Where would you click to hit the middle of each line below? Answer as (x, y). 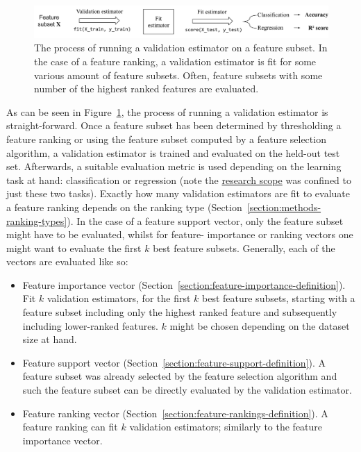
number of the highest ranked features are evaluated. (146, 89)
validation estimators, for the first (119, 298)
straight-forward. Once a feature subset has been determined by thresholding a (174, 125)
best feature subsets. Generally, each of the (244, 248)
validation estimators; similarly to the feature (226, 427)
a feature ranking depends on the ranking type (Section (124, 207)
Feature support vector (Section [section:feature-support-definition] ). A (174, 362)
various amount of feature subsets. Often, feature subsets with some (178, 75)
